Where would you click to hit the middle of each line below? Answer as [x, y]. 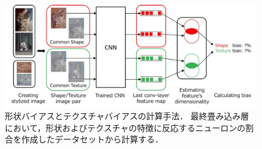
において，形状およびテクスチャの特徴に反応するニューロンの [125, 127]
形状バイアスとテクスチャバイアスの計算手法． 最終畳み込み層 [127, 116]
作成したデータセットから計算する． [92, 139]
